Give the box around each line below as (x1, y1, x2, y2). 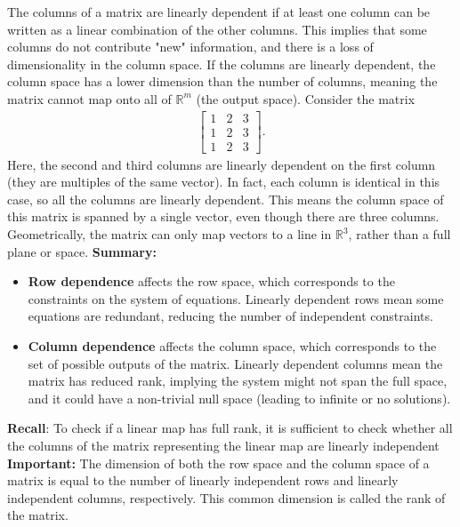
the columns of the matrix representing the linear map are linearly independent (7, 436, 440, 454)
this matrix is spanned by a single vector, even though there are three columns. (7, 207, 440, 226)
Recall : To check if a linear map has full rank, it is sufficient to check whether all (7, 419, 453, 437)
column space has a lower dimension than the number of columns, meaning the (7, 72, 438, 91)
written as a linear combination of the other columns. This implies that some (7, 20, 427, 38)
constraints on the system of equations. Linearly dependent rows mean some (28, 289, 444, 307)
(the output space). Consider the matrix (196, 89, 416, 108)
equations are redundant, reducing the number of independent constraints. (28, 307, 433, 325)
